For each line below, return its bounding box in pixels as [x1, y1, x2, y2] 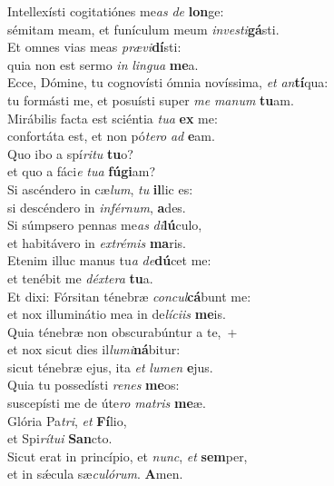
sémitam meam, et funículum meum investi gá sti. [7, 19, 280, 38]
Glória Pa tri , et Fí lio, [7, 411, 127, 430]
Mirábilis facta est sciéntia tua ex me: [7, 108, 218, 127]
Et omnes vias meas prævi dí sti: [7, 37, 182, 56]
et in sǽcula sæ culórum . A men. [7, 464, 183, 483]
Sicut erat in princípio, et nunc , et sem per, [7, 446, 248, 465]
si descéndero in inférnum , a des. [7, 197, 186, 216]
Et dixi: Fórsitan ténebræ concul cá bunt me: [7, 286, 251, 305]
